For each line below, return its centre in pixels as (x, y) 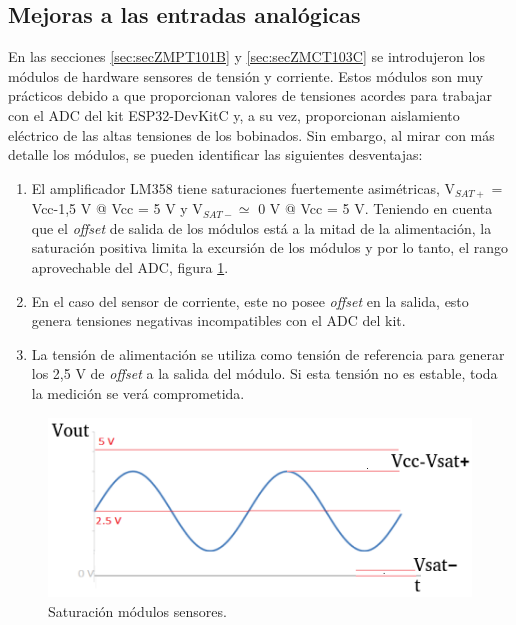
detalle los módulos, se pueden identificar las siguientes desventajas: (215, 154)
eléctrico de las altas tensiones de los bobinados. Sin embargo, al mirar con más (251, 134)
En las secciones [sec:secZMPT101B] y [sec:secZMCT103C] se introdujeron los (246, 56)
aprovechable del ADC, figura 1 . (130, 267)
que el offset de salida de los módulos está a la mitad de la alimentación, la (261, 227)
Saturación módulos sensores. (137, 610)
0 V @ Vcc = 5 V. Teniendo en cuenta (375, 208)
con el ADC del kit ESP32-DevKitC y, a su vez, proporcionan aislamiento (234, 114)
